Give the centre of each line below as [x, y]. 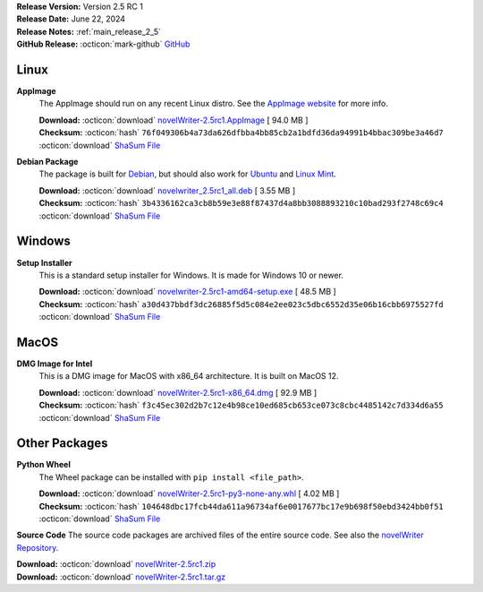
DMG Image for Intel [55, 364]
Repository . [38, 547]
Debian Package [47, 162]
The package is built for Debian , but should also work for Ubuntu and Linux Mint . [188, 174]
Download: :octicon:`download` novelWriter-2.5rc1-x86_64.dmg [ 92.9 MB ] [178, 392]
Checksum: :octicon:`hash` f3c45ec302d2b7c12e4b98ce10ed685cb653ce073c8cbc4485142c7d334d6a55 [241, 405]
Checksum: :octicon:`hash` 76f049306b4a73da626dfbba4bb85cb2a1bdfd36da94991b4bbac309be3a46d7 [241, 133]
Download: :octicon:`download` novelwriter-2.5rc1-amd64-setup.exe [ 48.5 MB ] [188, 292]
